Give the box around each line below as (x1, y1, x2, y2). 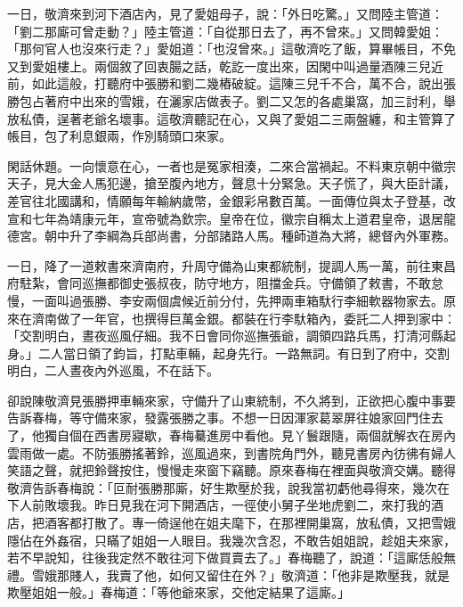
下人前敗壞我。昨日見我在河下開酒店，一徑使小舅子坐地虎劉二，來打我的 (7, 496, 431, 514)
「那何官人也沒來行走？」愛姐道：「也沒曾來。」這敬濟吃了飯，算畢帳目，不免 (7, 39, 456, 58)
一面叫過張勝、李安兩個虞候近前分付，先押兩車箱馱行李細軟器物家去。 (31, 291, 443, 309)
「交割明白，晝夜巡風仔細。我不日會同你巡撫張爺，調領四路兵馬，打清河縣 (7, 326, 443, 345)
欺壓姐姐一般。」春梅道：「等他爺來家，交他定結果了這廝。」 (7, 583, 350, 602)
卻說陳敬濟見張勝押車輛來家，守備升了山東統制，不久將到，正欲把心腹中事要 (7, 390, 456, 409)
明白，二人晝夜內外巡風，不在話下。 (7, 361, 219, 380)
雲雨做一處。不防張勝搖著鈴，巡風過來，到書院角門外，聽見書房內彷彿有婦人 (7, 443, 456, 462)
